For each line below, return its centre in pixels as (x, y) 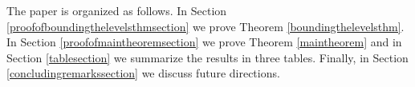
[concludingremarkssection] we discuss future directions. (143, 73)
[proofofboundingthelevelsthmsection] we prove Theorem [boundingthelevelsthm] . (205, 26)
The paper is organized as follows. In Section (117, 10)
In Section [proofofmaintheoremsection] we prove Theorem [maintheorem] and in (204, 42)
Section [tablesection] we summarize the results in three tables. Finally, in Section (207, 57)
